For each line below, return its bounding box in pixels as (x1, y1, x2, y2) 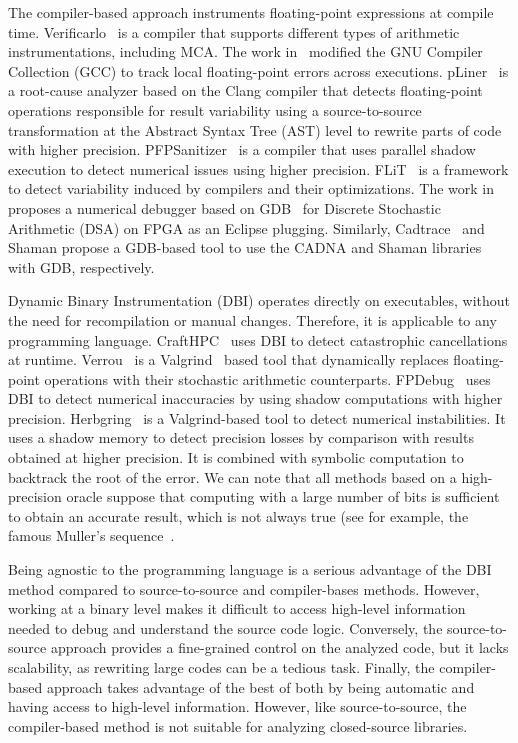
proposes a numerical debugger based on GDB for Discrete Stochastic (8, 197, 441, 218)
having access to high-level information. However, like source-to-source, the (8, 696, 467, 717)
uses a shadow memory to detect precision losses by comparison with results (8, 427, 474, 448)
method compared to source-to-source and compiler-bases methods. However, (8, 578, 480, 599)
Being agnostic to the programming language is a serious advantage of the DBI (8, 559, 492, 580)
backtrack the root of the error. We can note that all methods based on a (8, 466, 457, 487)
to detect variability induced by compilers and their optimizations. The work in (8, 178, 495, 199)
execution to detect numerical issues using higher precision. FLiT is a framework (8, 158, 509, 179)
